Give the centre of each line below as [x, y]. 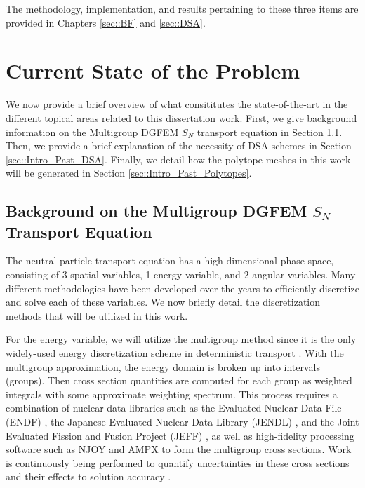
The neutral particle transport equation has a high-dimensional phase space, [170, 260]
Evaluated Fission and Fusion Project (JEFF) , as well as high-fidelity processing [180, 435]
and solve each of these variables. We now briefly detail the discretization [163, 302]
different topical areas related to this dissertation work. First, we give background [181, 117]
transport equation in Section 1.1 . [270, 131]
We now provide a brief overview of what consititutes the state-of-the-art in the [177, 104]
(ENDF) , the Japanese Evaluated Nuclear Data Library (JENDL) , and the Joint [182, 421]
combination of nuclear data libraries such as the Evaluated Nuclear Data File [174, 408]
